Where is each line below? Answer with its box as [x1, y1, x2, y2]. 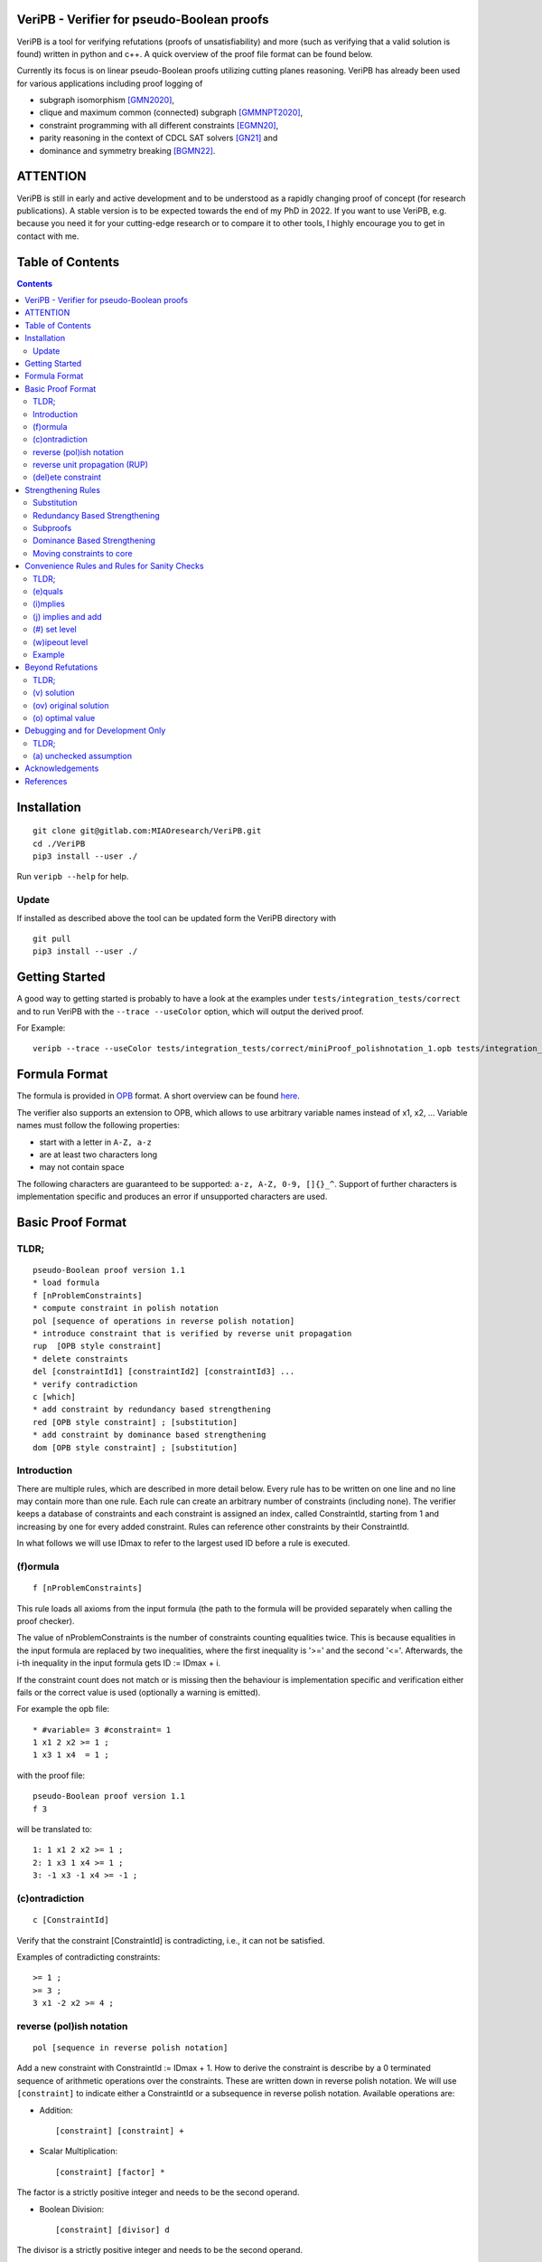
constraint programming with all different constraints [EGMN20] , [39, 119, 279, 130]
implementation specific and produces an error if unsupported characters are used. [16, 1191, 328, 1202]
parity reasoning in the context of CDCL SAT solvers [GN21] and [39, 132, 278, 144]
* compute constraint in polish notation [33, 1303, 219, 1314]
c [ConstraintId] [33, 1915, 109, 1925]
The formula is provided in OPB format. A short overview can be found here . [16, 1090, 300, 1101]
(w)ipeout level [33, 636, 89, 647]
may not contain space [39, 1162, 125, 1173]
